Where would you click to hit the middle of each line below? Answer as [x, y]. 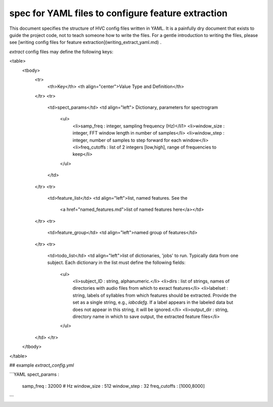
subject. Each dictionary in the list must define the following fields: [116, 262]
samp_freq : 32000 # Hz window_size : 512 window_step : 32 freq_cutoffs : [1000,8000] [113, 386]
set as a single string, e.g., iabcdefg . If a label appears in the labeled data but [153, 302]
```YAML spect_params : [34, 375]
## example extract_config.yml [42, 365]
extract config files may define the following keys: [61, 52]
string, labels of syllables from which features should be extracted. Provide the [155, 295]
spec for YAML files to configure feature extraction [118, 13]
